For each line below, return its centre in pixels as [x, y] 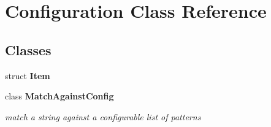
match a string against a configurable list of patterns [103, 116]
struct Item [28, 75]
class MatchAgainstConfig [59, 96]
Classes [28, 49]
